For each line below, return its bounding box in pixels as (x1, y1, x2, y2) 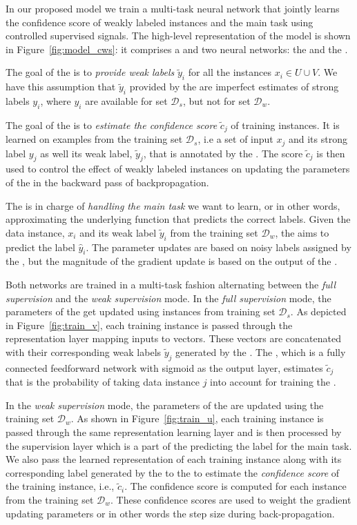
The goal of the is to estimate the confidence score (6, 117, 218, 132)
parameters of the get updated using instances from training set (6, 304, 276, 319)
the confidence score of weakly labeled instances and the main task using (6, 14, 313, 29)
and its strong (288, 132, 347, 146)
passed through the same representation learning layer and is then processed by (6, 425, 342, 439)
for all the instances (188, 65, 272, 79)
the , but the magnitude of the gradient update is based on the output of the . (6, 254, 338, 268)
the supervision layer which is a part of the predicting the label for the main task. (6, 438, 352, 453)
